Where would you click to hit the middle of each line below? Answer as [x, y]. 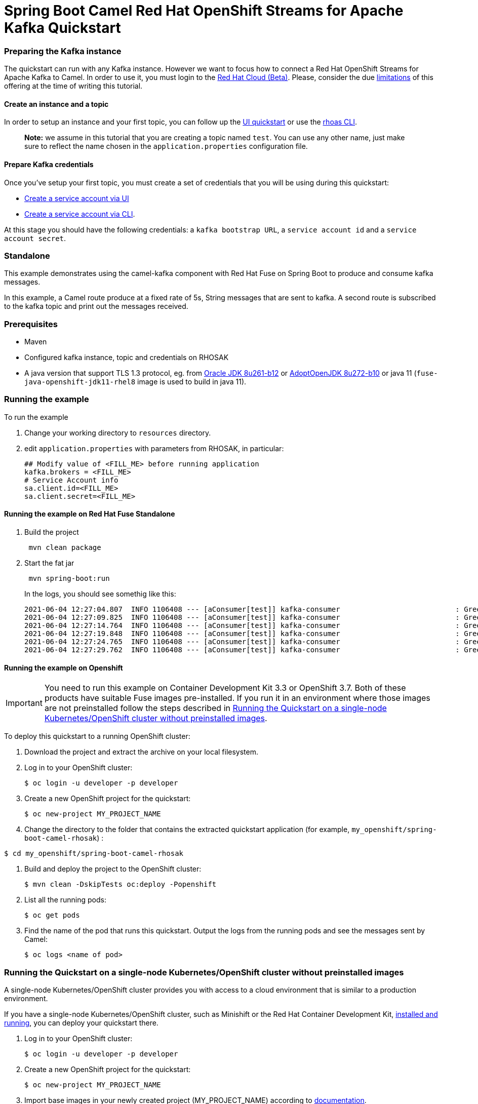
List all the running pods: [65, 900]
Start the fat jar [49, 563]
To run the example [36, 417]
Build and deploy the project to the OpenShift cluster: [113, 869]
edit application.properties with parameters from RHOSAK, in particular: [154, 448]
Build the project [52, 532]
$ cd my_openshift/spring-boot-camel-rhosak [94, 854]
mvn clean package [65, 548]
